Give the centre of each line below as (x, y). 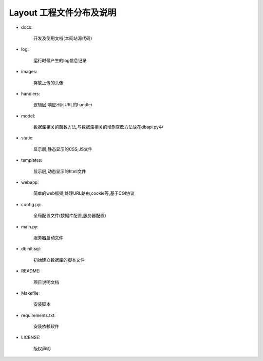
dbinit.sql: (31, 249)
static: (27, 138)
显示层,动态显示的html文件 (60, 171)
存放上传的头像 (48, 82)
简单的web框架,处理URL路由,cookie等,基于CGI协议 (84, 193)
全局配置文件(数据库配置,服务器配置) (70, 216)
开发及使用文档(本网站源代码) (63, 38)
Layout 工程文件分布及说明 (63, 13)
